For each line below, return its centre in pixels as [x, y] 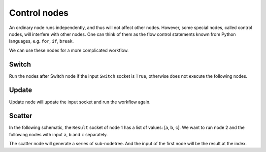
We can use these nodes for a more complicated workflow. [69, 50]
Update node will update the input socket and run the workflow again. [80, 102]
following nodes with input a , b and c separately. [58, 134]
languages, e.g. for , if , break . [41, 41]
